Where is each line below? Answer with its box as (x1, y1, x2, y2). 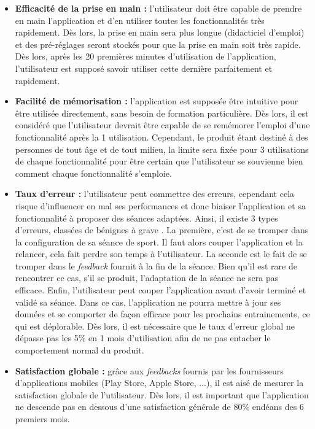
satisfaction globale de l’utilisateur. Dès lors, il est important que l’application (15, 388, 309, 401)
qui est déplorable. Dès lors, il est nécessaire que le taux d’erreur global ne (15, 319, 295, 332)
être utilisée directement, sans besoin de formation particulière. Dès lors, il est (15, 106, 309, 119)
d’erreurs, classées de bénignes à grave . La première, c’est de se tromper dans (15, 223, 309, 236)
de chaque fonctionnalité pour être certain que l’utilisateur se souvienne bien (15, 155, 303, 168)
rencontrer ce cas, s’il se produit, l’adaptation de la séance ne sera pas (15, 271, 279, 284)
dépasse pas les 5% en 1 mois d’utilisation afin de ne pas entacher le (15, 331, 271, 344)
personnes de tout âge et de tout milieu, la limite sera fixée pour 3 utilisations (15, 142, 309, 155)
